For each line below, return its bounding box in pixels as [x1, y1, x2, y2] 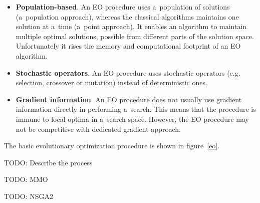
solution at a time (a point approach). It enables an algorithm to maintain [16, 21, 247, 32]
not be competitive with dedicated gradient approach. [16, 123, 181, 134]
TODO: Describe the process [4, 157, 93, 167]
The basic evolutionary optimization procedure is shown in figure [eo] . [4, 140, 220, 151]
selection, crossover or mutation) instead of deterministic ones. [16, 77, 207, 88]
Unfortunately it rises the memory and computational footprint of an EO [16, 41, 241, 51]
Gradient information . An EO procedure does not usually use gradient [16, 94, 242, 104]
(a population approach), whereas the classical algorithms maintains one [16, 11, 239, 22]
